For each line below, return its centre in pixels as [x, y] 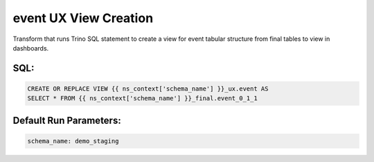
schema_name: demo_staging [73, 141]
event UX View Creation [83, 18]
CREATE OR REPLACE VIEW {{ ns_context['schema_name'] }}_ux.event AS [148, 89]
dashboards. [31, 48]
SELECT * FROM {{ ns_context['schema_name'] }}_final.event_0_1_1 [142, 98]
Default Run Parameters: [67, 120]
